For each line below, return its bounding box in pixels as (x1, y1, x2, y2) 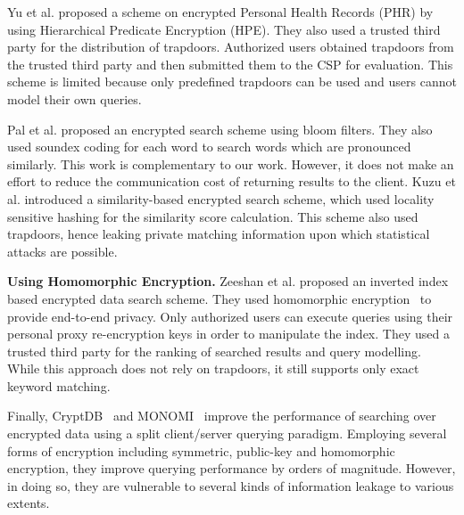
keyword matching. (7, 376, 111, 395)
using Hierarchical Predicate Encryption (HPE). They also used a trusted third (7, 20, 441, 38)
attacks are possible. (7, 241, 118, 260)
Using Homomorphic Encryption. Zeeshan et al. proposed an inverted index (7, 272, 449, 290)
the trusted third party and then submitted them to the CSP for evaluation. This (7, 54, 453, 73)
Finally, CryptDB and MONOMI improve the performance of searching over (7, 406, 436, 425)
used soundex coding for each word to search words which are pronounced (7, 137, 411, 156)
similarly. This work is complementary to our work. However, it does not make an (7, 154, 454, 173)
